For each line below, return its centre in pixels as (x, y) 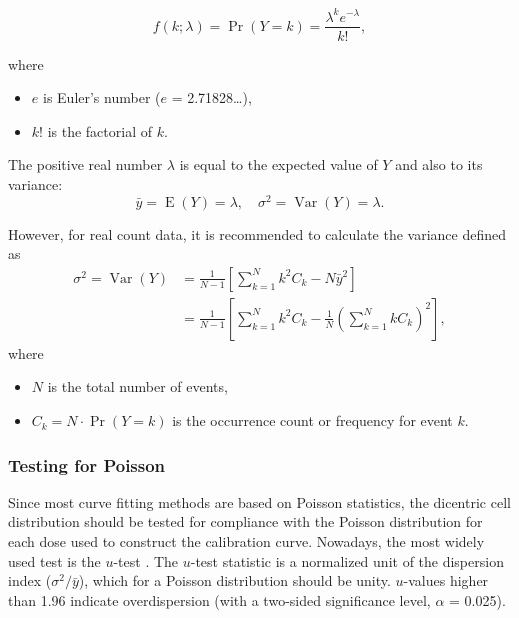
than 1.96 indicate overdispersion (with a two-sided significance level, (219, 599)
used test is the (54, 560)
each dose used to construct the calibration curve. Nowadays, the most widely (246, 541)
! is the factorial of (95, 130)
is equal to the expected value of (278, 164)
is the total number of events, (137, 386)
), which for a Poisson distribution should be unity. (234, 580)
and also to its (439, 164)
